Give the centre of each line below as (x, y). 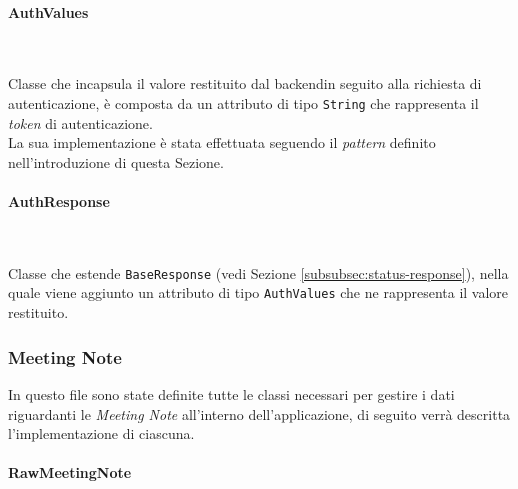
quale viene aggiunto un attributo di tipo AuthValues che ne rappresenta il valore (258, 292)
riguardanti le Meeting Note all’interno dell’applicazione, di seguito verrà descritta (259, 413)
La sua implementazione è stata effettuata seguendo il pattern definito (222, 142)
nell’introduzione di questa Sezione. (116, 161)
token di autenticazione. (80, 122)
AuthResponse (59, 201)
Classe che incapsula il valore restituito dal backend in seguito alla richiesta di (245, 83)
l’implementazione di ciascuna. (101, 433)
